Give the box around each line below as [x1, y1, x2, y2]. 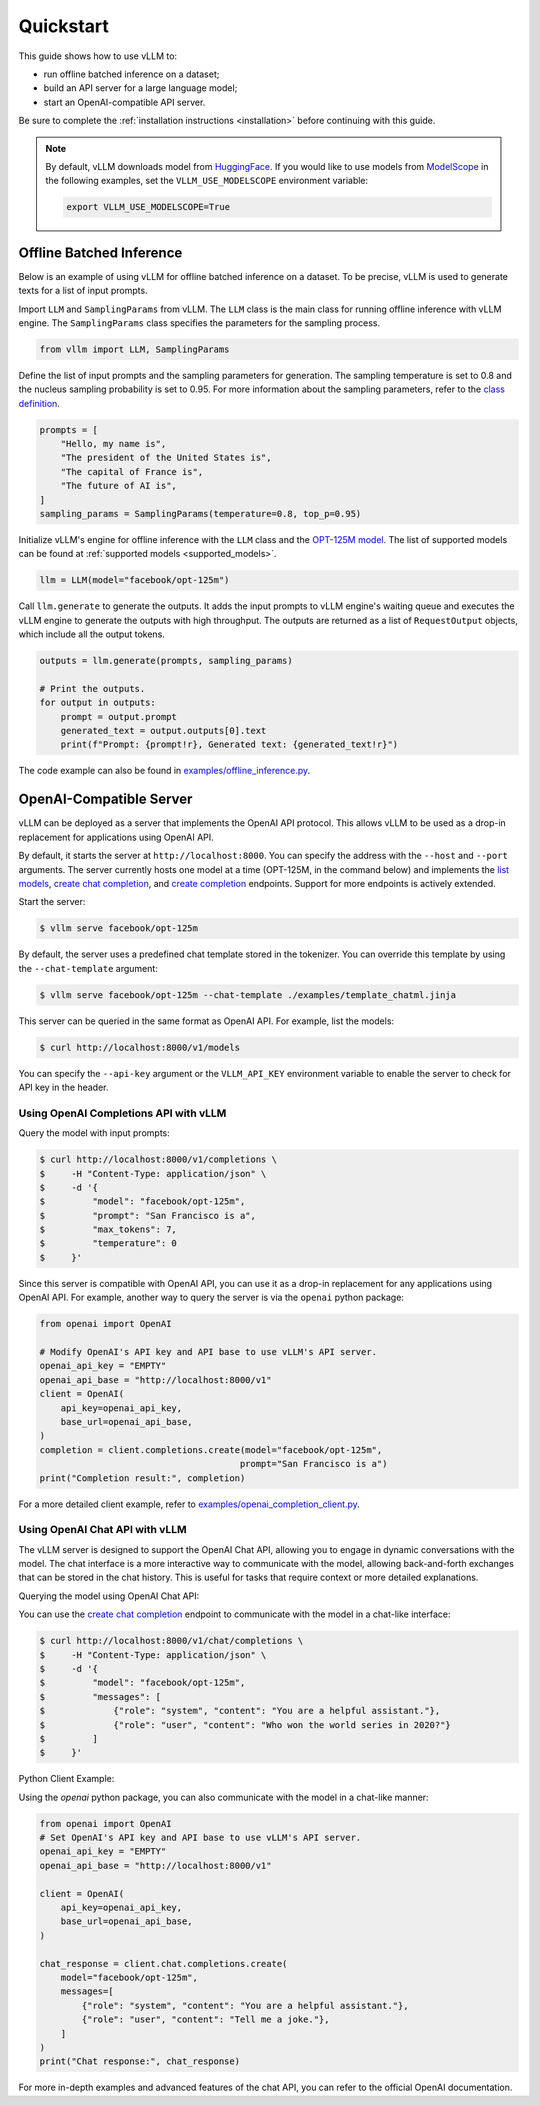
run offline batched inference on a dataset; [43, 68, 220, 80]
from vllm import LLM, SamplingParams [39, 343, 230, 355]
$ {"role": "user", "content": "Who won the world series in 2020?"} [39, 1719, 452, 1730]
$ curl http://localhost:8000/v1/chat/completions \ [39, 1635, 304, 1647]
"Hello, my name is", [60, 438, 167, 450]
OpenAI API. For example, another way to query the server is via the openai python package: [18, 1291, 405, 1304]
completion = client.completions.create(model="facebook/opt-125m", [39, 1444, 383, 1455]
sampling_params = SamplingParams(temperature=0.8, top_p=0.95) [39, 508, 362, 520]
